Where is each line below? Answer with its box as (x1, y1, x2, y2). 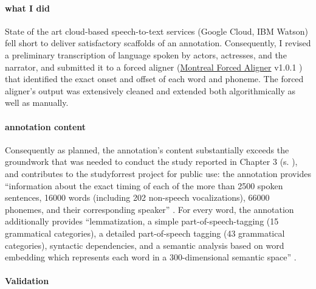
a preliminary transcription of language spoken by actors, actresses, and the (5, 48, 287, 61)
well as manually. (5, 96, 69, 109)
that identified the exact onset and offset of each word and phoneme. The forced (5, 72, 304, 85)
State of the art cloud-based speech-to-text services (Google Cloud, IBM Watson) (5, 24, 308, 37)
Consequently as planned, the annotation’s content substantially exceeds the (5, 143, 289, 156)
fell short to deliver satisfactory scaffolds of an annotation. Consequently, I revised (5, 37, 311, 49)
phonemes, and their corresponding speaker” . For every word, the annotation (5, 203, 294, 215)
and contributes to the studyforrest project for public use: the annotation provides (5, 167, 311, 179)
